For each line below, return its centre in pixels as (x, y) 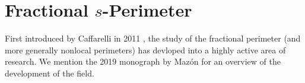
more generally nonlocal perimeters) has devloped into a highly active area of (145, 50)
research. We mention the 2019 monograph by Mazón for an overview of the (143, 61)
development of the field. (50, 73)
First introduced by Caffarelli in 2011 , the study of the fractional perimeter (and (153, 38)
